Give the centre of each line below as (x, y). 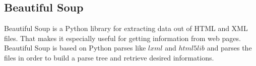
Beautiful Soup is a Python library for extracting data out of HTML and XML (126, 28)
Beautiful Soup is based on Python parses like (75, 48)
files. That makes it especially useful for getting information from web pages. (122, 38)
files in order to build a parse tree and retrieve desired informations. (109, 57)
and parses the (229, 48)
